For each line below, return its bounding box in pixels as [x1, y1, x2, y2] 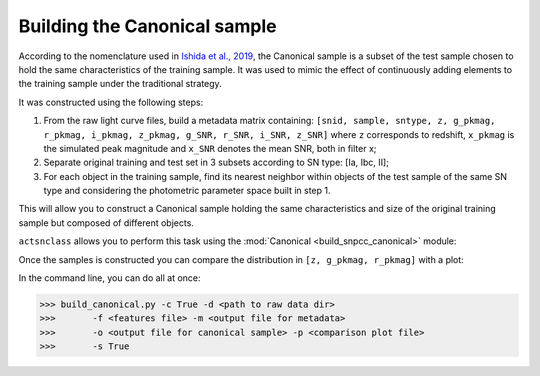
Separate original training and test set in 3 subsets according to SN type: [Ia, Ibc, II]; [43, 156, 390, 169]
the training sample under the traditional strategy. [18, 78, 222, 90]
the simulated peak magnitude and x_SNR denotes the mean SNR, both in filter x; [43, 142, 377, 154]
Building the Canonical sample [18, 15, 277, 37]
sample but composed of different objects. [18, 216, 195, 229]
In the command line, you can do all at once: [18, 272, 201, 284]
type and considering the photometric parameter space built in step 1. [43, 185, 331, 197]
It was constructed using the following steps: [18, 96, 204, 108]
